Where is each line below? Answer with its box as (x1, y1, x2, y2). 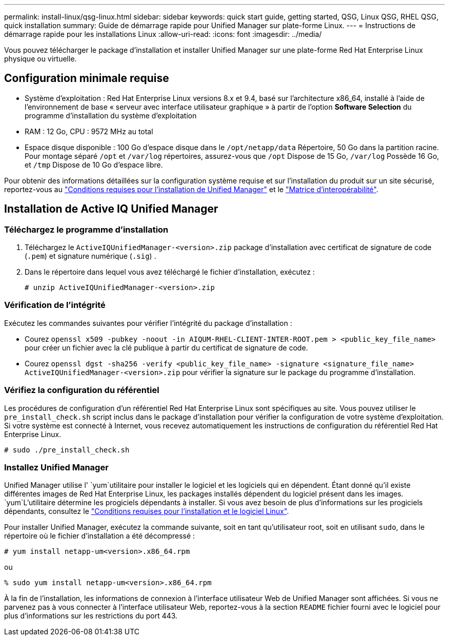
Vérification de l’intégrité (4, 300, 106, 311)
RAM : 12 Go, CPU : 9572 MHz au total (25, 127, 153, 136)
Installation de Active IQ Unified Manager (4, 202, 218, 216)
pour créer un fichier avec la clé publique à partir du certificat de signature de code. (25, 343, 308, 352)
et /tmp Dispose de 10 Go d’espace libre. (25, 160, 163, 169)
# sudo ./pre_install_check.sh (4, 445, 130, 454)
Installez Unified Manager (4, 462, 109, 472)
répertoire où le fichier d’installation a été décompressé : (4, 531, 195, 541)
